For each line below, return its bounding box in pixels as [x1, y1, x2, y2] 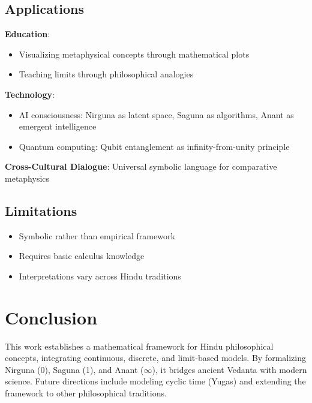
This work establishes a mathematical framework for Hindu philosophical [5, 339, 274, 352]
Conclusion [5, 305, 98, 329]
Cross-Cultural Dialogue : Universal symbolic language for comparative [5, 160, 277, 173]
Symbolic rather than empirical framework [19, 229, 175, 242]
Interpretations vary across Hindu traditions [19, 269, 181, 282]
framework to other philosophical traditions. [5, 387, 167, 399]
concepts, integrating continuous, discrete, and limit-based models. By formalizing [5, 351, 306, 364]
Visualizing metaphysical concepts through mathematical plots [19, 47, 250, 60]
